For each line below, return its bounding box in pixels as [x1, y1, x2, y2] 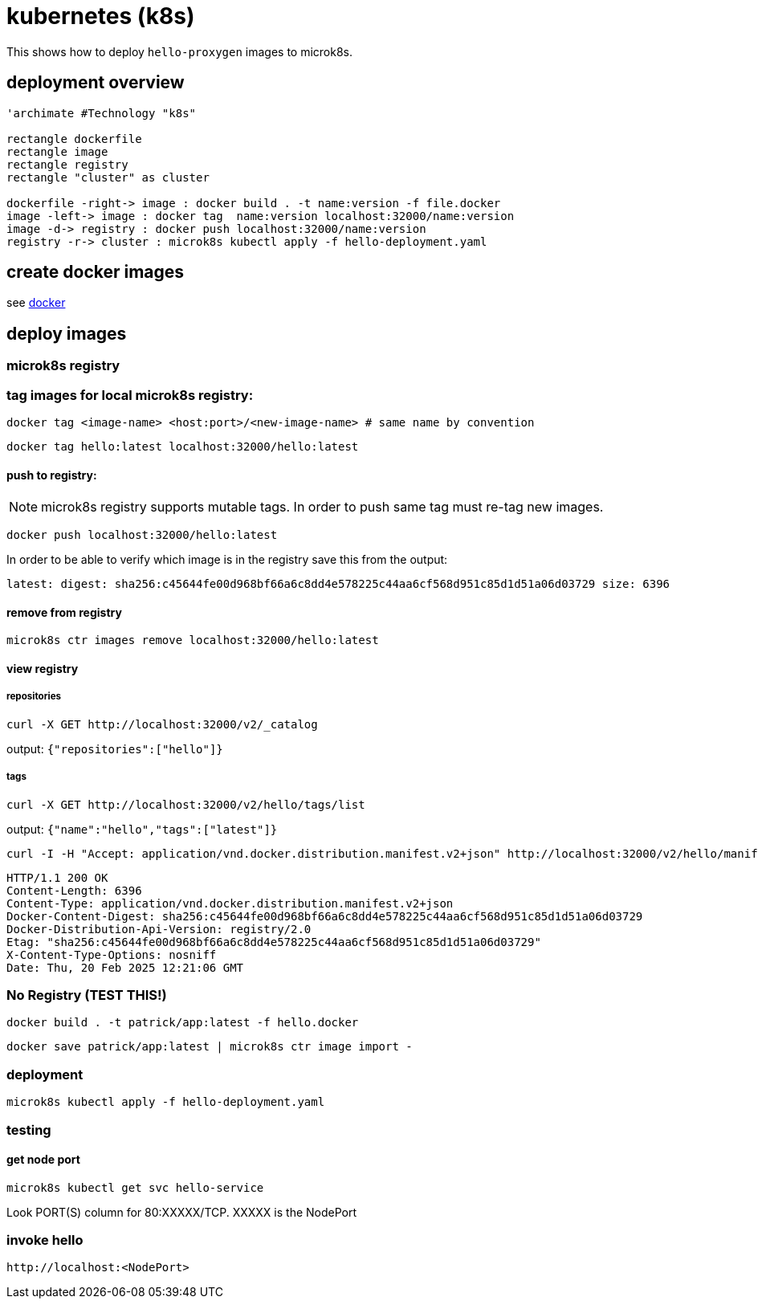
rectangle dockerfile [6, 132, 142, 145]
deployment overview [6, 72, 185, 93]
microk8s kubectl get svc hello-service [6, 1181, 264, 1194]
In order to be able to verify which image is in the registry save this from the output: [6, 553, 448, 567]
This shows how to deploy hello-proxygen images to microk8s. [6, 44, 353, 59]
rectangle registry [6, 157, 128, 171]
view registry [6, 662, 79, 676]
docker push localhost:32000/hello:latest [6, 528, 278, 542]
